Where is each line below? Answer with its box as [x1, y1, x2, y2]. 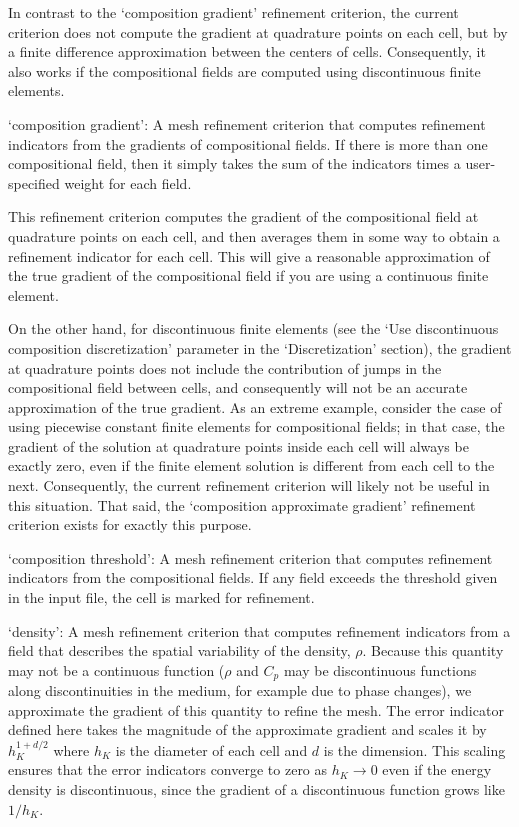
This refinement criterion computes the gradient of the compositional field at [8, 206, 479, 227]
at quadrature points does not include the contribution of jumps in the [8, 357, 442, 378]
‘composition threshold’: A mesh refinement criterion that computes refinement [8, 547, 493, 568]
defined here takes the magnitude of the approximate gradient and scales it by [8, 719, 487, 740]
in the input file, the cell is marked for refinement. [8, 587, 315, 608]
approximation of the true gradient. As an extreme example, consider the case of [8, 396, 502, 417]
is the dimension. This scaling [323, 739, 506, 760]
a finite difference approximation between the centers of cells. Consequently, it [8, 41, 486, 62]
